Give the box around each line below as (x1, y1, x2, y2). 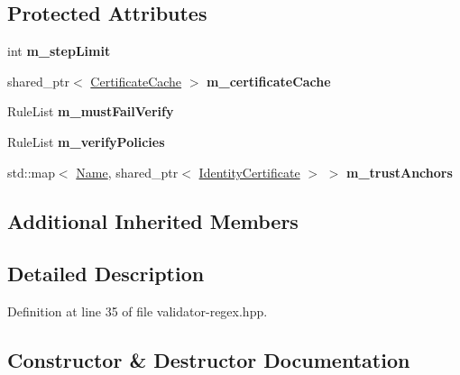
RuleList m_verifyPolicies (7, 132, 165, 151)
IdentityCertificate (198, 162, 300, 181)
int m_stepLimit (7, 41, 111, 60)
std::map (7, 162, 55, 181)
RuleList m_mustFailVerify (7, 102, 174, 121)
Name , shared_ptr (76, 162, 179, 181)
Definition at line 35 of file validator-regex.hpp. (7, 302, 268, 321)
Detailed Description (7, 260, 205, 288)
